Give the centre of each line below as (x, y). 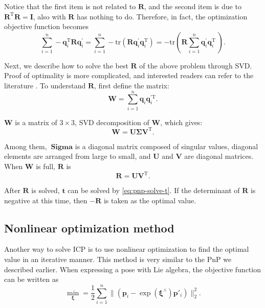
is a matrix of (36, 122)
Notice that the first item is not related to (70, 6)
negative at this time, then (46, 200)
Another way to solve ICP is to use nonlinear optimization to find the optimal (127, 249)
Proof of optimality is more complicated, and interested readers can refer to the (129, 75)
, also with (49, 16)
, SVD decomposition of (112, 122)
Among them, (26, 146)
